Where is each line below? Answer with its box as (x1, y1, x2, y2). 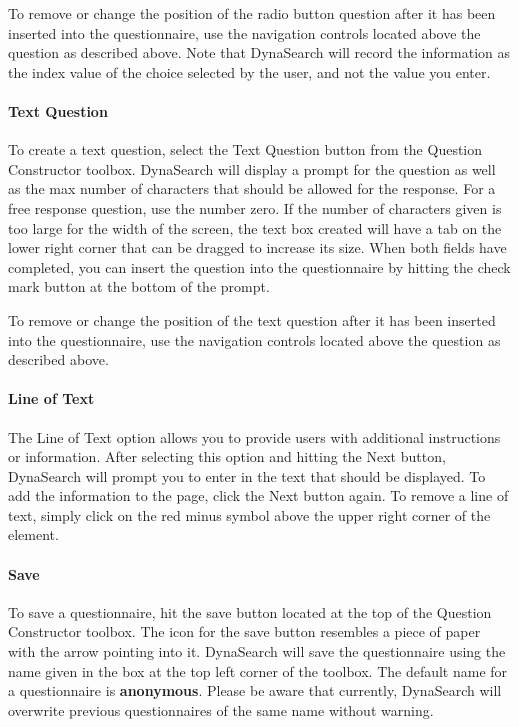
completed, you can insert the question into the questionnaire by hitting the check (8, 256, 511, 277)
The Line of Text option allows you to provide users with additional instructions (8, 426, 501, 447)
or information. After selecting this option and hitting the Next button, (8, 446, 446, 467)
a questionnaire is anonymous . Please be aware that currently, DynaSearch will (8, 680, 502, 701)
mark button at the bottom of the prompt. (8, 276, 270, 297)
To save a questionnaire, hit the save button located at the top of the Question (8, 601, 492, 622)
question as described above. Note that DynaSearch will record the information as (8, 42, 510, 63)
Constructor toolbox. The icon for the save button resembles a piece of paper (8, 621, 481, 642)
